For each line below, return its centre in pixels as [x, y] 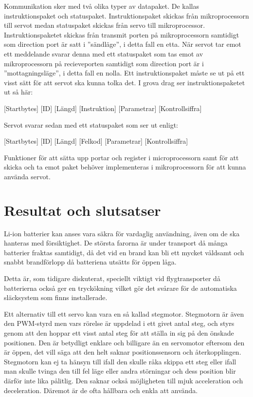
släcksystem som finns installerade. [56, 297]
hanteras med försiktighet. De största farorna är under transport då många [116, 243]
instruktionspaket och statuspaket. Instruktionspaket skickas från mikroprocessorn [126, 15]
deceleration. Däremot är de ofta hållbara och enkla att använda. [101, 390]
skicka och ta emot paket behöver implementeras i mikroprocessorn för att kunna [125, 167]
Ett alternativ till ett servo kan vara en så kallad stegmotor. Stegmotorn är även [124, 313]
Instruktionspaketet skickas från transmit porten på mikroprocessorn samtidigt [122, 34]
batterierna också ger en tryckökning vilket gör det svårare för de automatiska [120, 288]
